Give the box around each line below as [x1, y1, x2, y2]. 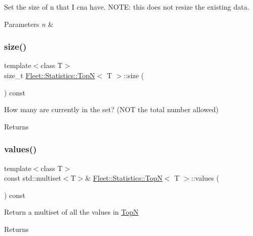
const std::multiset [4, 173, 61, 183]
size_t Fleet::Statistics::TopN [4, 70, 95, 80]
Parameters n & [4, 18, 54, 29]
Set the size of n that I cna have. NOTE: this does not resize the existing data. [4, 2, 249, 12]
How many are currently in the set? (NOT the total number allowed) [4, 104, 219, 115]
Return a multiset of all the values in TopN [4, 207, 139, 217]
